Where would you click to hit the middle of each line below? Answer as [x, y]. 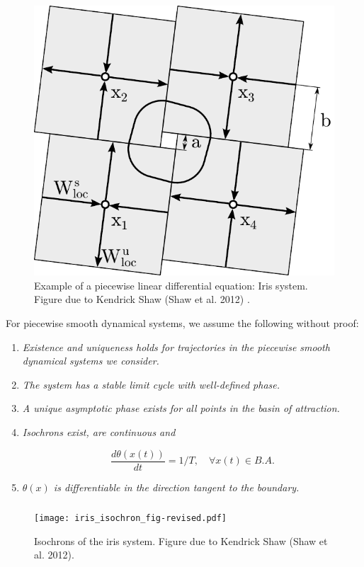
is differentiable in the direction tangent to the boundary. [176, 487]
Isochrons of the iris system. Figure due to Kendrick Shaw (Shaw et [181, 540]
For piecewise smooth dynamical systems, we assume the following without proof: [182, 323]
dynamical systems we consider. [91, 361]
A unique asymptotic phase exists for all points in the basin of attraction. [181, 408]
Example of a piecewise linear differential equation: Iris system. [171, 285]
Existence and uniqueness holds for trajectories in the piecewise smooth [176, 346]
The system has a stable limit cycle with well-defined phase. [151, 384]
